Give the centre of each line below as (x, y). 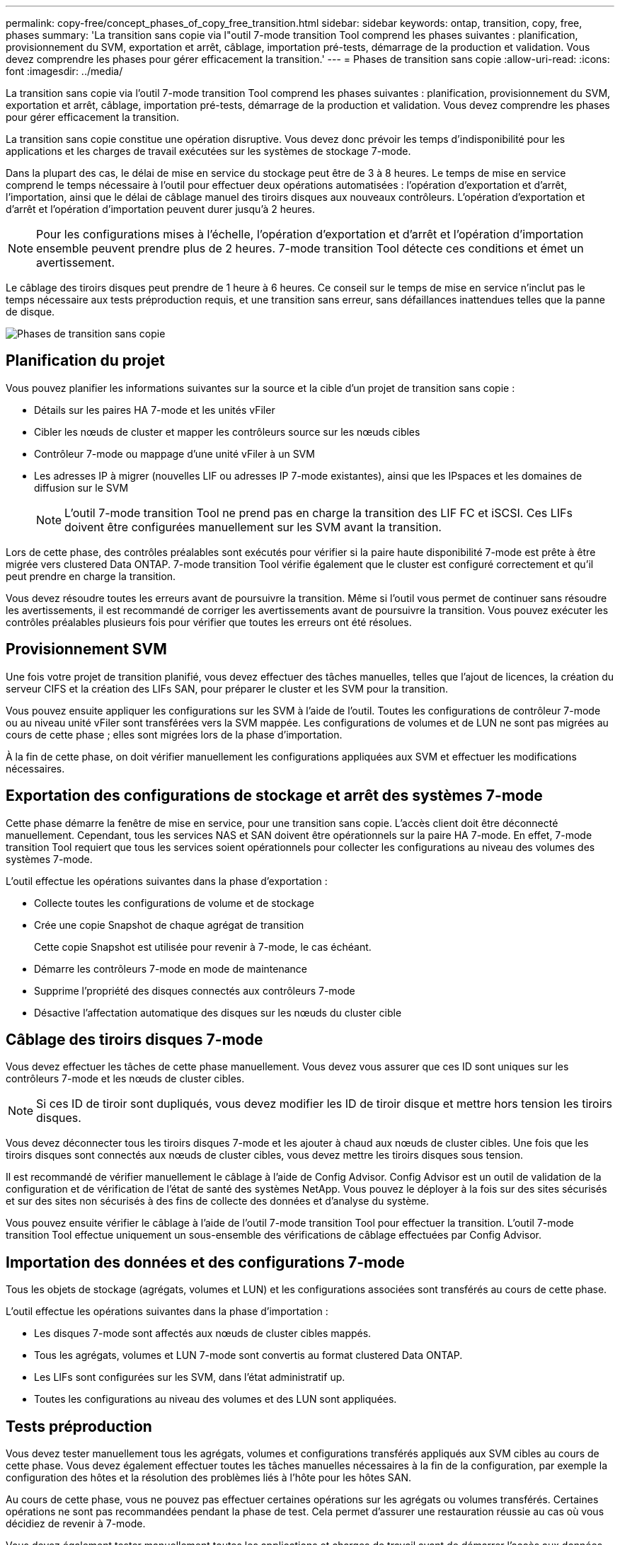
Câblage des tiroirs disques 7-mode (134, 1039)
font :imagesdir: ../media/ (64, 71)
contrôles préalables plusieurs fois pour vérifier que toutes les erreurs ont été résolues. (209, 622)
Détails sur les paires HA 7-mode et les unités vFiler (155, 410)
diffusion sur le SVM (81, 487)
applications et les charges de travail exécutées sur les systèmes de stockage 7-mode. (208, 151)
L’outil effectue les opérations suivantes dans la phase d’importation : (167, 1312)
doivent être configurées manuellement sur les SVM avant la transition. (253, 527)
